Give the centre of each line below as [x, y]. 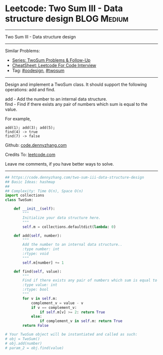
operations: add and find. [30, 89]
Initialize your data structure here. [62, 218]
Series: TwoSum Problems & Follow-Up [51, 60]
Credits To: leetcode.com [30, 154]
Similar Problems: [23, 51]
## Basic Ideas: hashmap [30, 182]
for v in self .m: [40, 298]
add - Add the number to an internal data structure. [56, 99]
